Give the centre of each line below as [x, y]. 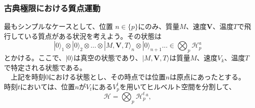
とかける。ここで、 [35, 58]
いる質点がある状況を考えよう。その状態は [93, 36]
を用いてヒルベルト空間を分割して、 [178, 86]
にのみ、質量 [158, 26]
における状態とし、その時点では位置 [107, 77]
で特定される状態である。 [45, 67]
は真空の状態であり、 [108, 58]
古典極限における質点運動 [52, 8]
